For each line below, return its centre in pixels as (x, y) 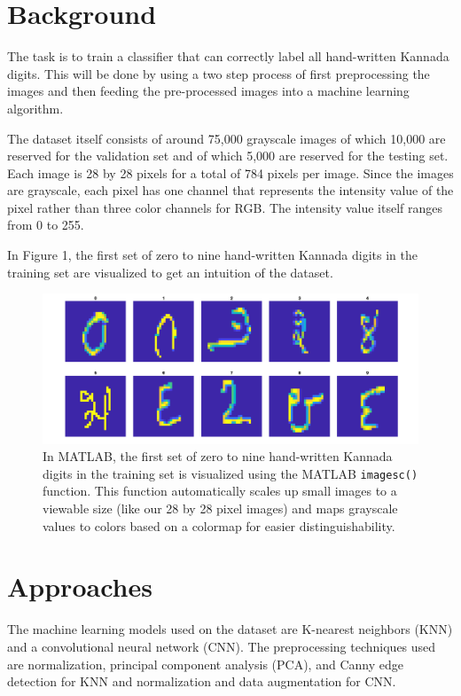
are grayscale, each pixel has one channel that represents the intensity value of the (230, 190)
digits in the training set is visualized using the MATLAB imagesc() (230, 473)
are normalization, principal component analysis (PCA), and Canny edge (205, 664)
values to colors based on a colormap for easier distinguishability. (219, 525)
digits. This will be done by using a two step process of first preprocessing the (219, 73)
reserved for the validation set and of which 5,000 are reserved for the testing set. (228, 156)
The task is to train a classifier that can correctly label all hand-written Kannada (228, 56)
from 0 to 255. (46, 225)
